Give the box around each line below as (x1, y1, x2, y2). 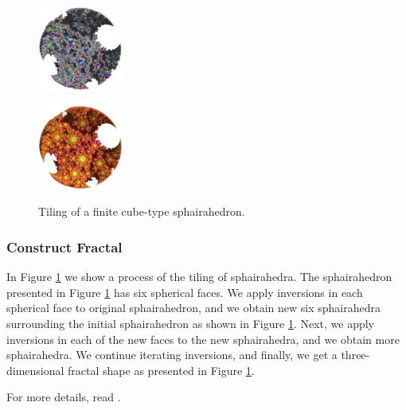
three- (341, 346, 370, 363)
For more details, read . (6, 389, 121, 405)
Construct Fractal (6, 236, 123, 256)
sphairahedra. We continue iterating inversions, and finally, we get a (6, 346, 338, 363)
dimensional (6, 361, 64, 378)
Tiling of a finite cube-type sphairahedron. (38, 203, 245, 220)
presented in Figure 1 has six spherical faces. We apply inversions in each (6, 283, 363, 300)
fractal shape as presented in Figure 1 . (68, 361, 255, 378)
